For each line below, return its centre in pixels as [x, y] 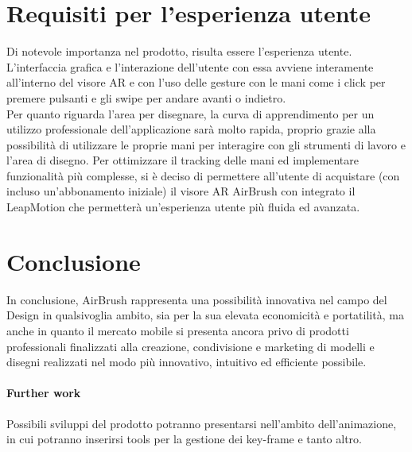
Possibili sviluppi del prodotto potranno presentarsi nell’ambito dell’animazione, [202, 423]
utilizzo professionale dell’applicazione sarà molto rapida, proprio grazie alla [191, 129]
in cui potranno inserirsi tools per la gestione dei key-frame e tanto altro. [184, 439]
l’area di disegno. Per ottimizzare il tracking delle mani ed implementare [183, 160]
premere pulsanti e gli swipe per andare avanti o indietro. [146, 97]
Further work [44, 393]
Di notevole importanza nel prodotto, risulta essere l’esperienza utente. [179, 51]
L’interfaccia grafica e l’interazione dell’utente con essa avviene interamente [190, 66]
